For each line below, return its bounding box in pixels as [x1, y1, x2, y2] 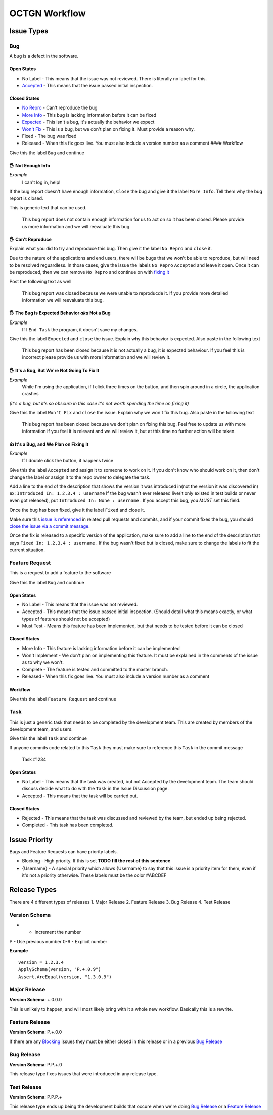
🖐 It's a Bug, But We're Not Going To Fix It [9, 368, 100, 374]
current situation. [9, 547, 45, 553]
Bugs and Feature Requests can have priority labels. [9, 849, 118, 855]
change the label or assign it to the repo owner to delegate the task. [9, 474, 151, 480]
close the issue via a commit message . [9, 523, 90, 529]
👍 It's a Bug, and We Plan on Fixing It [9, 441, 89, 447]
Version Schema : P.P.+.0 [9, 1061, 63, 1067]
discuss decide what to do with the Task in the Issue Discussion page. [22, 785, 169, 792]
